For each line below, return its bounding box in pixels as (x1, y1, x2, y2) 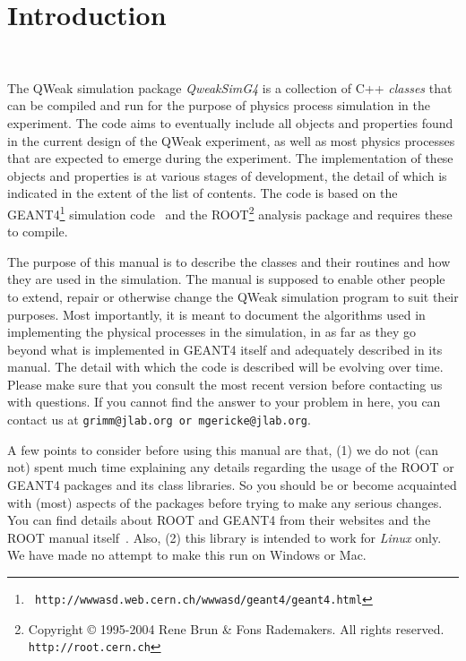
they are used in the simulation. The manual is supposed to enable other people (7, 270, 445, 288)
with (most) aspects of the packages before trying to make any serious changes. (7, 493, 443, 511)
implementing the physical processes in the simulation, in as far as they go (7, 322, 416, 341)
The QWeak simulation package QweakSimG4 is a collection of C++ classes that (7, 78, 453, 97)
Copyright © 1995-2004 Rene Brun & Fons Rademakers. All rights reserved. (28, 619, 444, 638)
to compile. (7, 222, 68, 241)
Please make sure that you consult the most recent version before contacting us (7, 374, 443, 393)
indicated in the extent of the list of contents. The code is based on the (7, 184, 398, 202)
